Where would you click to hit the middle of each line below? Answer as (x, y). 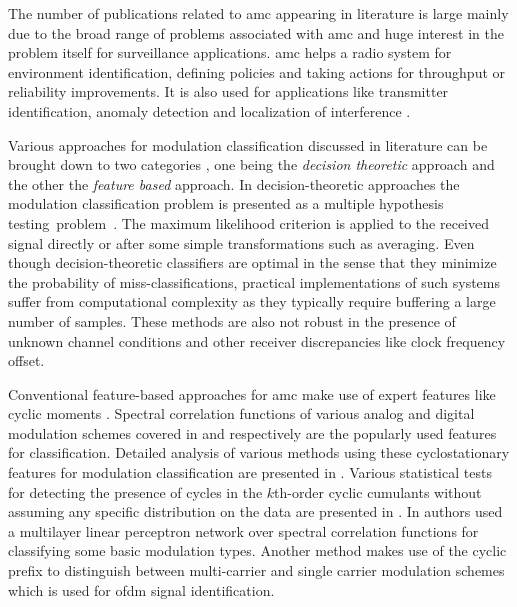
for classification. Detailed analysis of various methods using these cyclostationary (259, 452)
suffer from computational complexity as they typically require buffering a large (252, 301)
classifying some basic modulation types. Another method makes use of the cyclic (257, 550)
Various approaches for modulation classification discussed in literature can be (248, 144)
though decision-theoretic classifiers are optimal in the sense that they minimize (252, 262)
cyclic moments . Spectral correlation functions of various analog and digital (241, 413)
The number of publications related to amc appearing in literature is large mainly (258, 13)
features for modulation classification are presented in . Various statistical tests (250, 472)
